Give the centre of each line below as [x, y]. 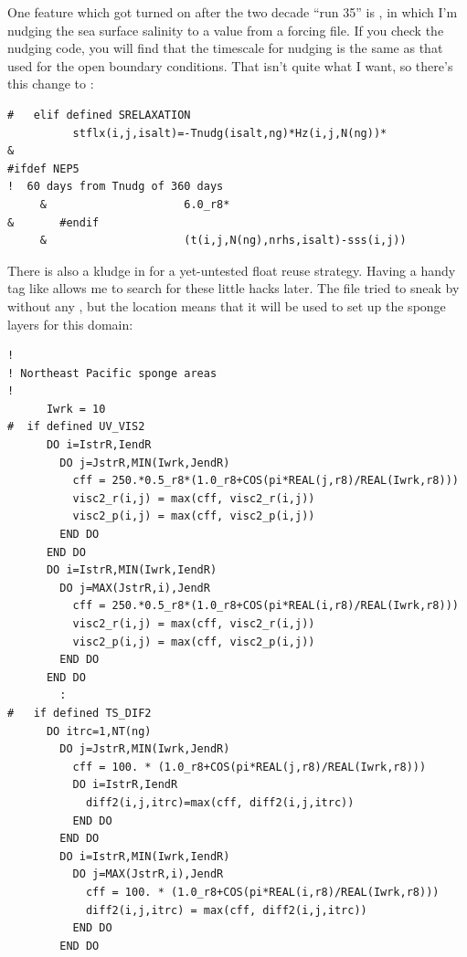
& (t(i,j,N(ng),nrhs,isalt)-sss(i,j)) [223, 241]
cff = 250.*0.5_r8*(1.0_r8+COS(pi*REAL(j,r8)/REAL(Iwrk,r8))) [265, 481]
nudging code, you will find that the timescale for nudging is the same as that [225, 48]
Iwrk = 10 [76, 409]
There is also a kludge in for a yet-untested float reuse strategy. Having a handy [232, 270]
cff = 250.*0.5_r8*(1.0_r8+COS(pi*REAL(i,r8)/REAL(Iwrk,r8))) [265, 606]
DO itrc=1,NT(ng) [99, 731]
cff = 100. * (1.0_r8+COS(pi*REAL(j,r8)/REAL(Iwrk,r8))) [249, 767]
